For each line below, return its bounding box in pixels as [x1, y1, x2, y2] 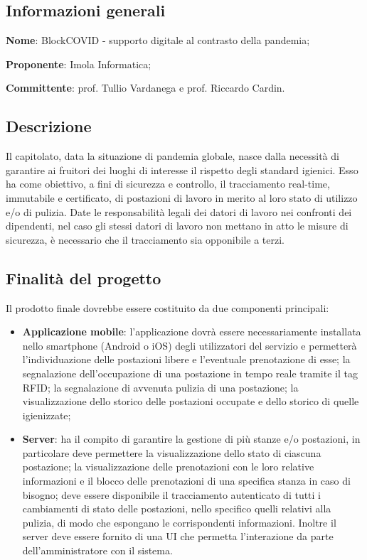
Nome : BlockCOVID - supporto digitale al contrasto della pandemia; [6, 33, 310, 48]
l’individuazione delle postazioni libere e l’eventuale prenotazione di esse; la [22, 352, 351, 367]
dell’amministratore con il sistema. [22, 543, 173, 558]
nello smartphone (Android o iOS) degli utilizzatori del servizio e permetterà [22, 338, 357, 352]
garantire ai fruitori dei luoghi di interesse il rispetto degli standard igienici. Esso [6, 162, 358, 177]
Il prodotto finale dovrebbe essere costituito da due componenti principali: [6, 300, 329, 315]
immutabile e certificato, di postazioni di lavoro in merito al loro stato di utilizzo [6, 190, 358, 205]
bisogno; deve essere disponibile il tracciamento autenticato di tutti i [22, 487, 321, 502]
